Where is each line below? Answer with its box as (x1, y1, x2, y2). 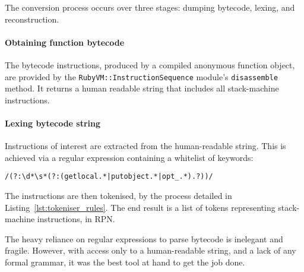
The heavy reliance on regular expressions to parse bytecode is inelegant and (5, 232, 283, 245)
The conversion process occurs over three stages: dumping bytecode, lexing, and (5, 1, 295, 13)
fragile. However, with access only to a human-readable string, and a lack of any (5, 244, 296, 257)
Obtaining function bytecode (5, 36, 125, 48)
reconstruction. (5, 12, 59, 25)
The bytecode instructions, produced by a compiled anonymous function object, (5, 58, 295, 71)
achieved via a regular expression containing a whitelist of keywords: (5, 151, 254, 163)
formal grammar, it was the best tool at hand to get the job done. (5, 256, 245, 268)
